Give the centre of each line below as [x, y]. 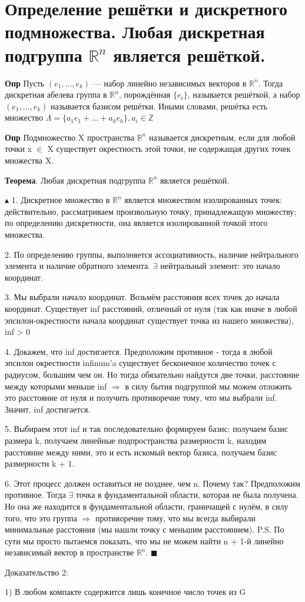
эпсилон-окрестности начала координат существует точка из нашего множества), [149, 320]
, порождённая [145, 94]
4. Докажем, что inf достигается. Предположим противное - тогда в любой [139, 351]
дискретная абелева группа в [56, 94]
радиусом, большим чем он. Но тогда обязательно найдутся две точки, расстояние [152, 374]
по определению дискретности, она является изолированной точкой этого [136, 223]
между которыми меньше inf [56, 386]
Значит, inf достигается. [48, 409]
